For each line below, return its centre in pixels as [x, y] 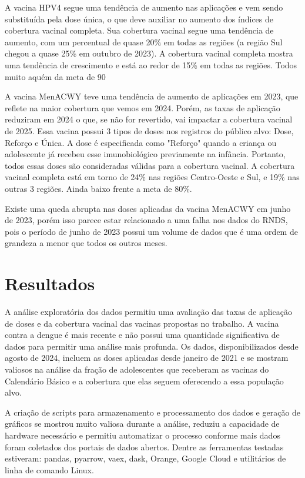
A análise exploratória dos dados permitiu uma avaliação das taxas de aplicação [148, 311]
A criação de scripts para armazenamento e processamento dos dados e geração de [153, 412]
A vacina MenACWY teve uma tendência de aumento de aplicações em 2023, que [152, 96]
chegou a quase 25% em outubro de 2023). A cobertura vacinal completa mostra [149, 53]
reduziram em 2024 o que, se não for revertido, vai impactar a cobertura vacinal [149, 119]
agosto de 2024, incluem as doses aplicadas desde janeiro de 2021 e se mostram [147, 358]
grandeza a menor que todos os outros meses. [86, 243]
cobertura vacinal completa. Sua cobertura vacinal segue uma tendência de [139, 30]
